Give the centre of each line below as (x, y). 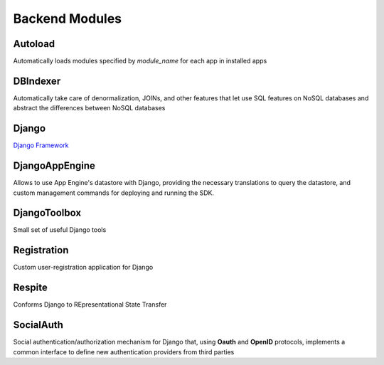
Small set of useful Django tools (60, 230)
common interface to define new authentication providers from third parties (124, 351)
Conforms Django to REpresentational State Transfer (90, 305)
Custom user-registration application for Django (83, 268)
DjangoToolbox (47, 213)
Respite (30, 288)
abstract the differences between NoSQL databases (89, 108)
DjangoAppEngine (54, 166)
